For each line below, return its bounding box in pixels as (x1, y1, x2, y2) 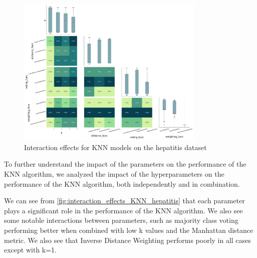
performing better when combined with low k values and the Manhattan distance (4, 225, 253, 235)
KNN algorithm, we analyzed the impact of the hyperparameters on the (4, 169, 224, 179)
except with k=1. (4, 244, 57, 255)
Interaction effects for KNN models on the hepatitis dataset (24, 142, 207, 152)
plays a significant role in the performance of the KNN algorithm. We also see (4, 205, 243, 215)
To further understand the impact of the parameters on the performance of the (4, 159, 246, 169)
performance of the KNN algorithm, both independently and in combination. (4, 178, 240, 189)
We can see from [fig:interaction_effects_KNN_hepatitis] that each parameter (4, 195, 245, 206)
